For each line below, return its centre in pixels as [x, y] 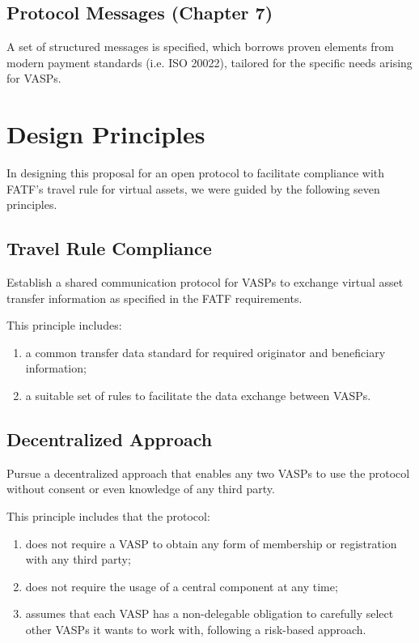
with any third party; [78, 559]
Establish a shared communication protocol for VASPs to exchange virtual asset [205, 282]
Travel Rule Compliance [109, 248]
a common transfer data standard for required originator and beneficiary [205, 352]
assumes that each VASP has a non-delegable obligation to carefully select [209, 613]
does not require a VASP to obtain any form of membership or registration [211, 543]
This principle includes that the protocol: [108, 516]
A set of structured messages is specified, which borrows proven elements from [200, 47]
